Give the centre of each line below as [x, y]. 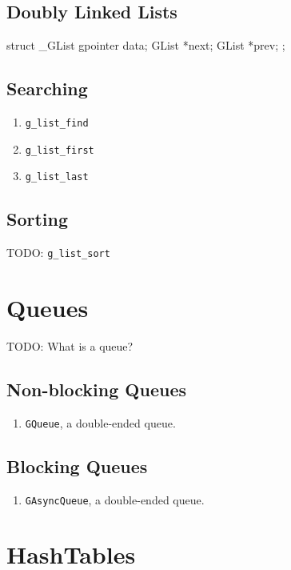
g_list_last [57, 177]
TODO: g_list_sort [58, 253]
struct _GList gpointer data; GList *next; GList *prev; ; [146, 45]
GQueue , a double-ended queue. [100, 422]
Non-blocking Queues [96, 389]
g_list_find [57, 123]
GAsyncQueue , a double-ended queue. [115, 499]
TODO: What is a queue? [70, 345]
